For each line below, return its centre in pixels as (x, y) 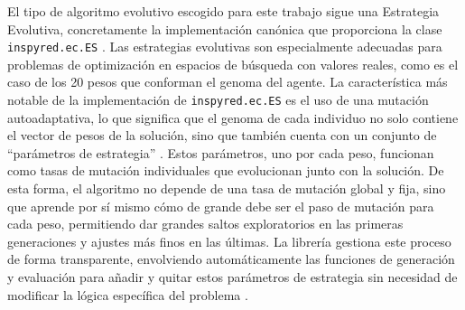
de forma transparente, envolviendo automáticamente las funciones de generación (231, 259)
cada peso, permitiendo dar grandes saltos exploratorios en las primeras (205, 224)
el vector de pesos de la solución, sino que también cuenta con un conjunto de (222, 135)
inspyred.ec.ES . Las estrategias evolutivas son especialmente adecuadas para (225, 47)
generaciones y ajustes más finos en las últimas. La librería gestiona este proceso (229, 241)
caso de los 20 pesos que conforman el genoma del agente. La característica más (228, 82)
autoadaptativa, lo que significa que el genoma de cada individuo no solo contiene (233, 117)
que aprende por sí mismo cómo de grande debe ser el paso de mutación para (221, 206)
